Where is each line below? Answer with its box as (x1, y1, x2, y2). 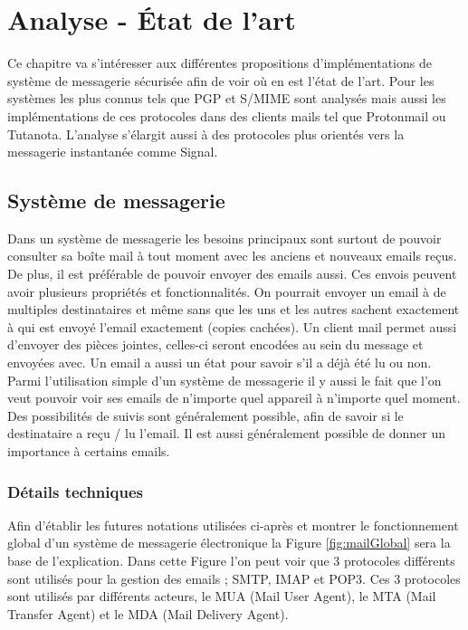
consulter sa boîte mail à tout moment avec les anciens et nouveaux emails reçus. (7, 246, 457, 265)
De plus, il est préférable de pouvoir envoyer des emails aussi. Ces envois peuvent (7, 264, 457, 283)
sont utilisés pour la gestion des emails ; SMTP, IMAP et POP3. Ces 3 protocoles (7, 568, 461, 587)
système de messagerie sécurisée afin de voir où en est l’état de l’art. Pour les (7, 71, 435, 90)
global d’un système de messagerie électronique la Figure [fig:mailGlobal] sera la (7, 533, 451, 552)
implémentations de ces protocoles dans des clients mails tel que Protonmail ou (7, 106, 446, 125)
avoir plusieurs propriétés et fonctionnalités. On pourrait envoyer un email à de (7, 282, 446, 301)
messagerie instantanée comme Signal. (7, 142, 218, 161)
